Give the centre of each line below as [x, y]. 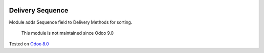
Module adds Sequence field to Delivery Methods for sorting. [71, 22]
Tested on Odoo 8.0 [29, 44]
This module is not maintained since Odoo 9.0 [67, 33]
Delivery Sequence [39, 10]
